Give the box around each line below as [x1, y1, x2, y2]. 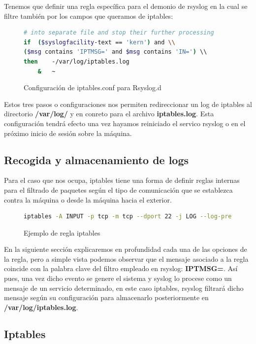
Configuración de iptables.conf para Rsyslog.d [24, 82, 161, 93]
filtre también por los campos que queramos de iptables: [4, 10, 173, 21]
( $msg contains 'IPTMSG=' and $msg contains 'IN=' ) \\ [24, 48, 207, 56]
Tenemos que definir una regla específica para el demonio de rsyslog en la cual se [4, 1, 248, 11]
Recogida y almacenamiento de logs [4, 152, 189, 167]
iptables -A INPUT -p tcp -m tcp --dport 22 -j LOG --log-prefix [24, 213, 242, 220]
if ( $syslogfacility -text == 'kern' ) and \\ [24, 38, 175, 46]
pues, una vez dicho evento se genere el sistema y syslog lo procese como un [4, 273, 232, 283]
